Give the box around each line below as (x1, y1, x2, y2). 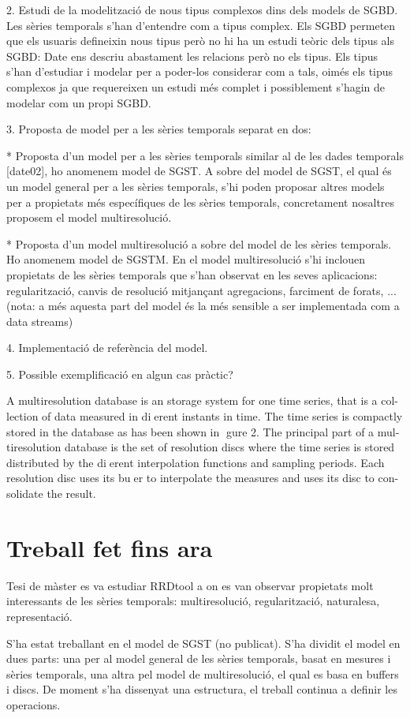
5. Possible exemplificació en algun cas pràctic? (6, 365, 233, 382)
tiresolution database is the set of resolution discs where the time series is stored (6, 439, 395, 455)
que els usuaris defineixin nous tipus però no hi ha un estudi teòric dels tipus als (6, 32, 395, 49)
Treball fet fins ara (6, 531, 213, 563)
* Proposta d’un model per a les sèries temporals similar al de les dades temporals (6, 147, 404, 163)
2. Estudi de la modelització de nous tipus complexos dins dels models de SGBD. (6, 2, 398, 17)
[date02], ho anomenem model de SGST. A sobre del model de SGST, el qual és (6, 163, 392, 179)
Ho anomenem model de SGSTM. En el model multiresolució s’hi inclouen (6, 251, 366, 267)
